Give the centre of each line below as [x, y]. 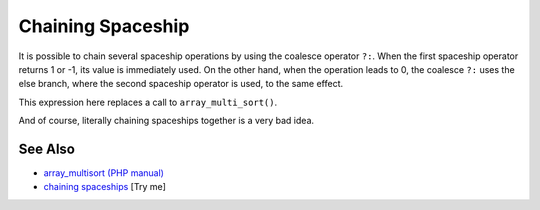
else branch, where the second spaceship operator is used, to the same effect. [181, 84]
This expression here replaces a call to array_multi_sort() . [148, 102]
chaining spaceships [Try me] [105, 187]
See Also [46, 148]
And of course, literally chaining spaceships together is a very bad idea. [166, 121]
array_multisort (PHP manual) [104, 173]
